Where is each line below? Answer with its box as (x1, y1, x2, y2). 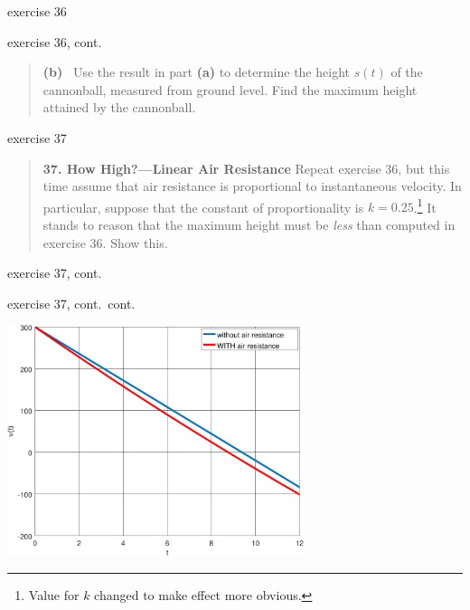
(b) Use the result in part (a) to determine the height (42, 62, 350, 81)
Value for (28, 585, 80, 604)
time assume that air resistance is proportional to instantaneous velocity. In (42, 176, 462, 195)
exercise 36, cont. (7, 32, 102, 51)
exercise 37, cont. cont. (7, 293, 136, 312)
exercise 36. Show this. (42, 233, 168, 252)
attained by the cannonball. (42, 98, 196, 117)
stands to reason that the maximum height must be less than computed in (42, 215, 456, 234)
